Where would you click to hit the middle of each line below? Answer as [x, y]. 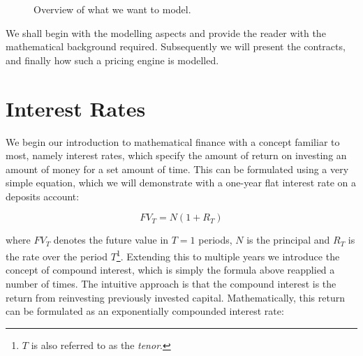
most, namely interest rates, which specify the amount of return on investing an [176, 155]
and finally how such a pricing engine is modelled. [112, 60]
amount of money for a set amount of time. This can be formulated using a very [177, 169]
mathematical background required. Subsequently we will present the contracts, [176, 46]
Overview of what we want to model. [112, 9]
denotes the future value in [111, 240]
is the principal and [288, 240]
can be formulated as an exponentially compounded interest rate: [145, 311]
